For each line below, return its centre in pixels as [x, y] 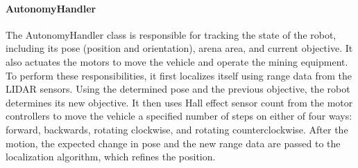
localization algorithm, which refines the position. [111, 157]
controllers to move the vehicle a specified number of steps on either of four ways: [179, 116]
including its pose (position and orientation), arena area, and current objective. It [179, 48]
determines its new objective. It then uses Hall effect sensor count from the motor [179, 102]
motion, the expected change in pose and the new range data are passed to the [173, 143]
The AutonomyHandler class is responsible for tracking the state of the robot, [171, 34]
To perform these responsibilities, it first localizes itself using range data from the [179, 75]
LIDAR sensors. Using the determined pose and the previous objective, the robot [178, 89]
